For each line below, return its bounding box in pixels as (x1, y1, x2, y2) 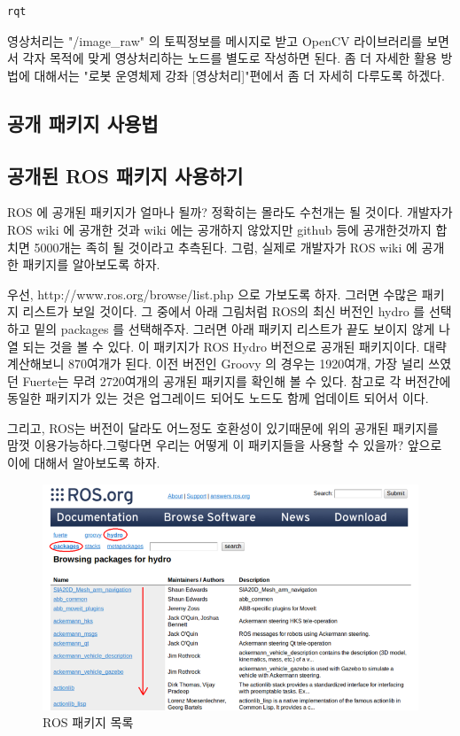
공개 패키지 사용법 (7, 109, 159, 136)
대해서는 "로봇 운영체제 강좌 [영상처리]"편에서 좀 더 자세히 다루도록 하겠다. (34, 66, 445, 84)
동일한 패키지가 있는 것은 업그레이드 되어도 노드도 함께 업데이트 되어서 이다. (7, 389, 429, 407)
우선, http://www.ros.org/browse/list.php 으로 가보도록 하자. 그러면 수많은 (7, 284, 418, 303)
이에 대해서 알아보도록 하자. (7, 453, 160, 472)
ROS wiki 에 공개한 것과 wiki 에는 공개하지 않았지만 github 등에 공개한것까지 (7, 220, 432, 238)
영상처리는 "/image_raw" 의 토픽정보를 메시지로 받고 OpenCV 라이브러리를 (7, 31, 423, 50)
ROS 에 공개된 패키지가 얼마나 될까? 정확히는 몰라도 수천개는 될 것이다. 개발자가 (7, 203, 453, 221)
